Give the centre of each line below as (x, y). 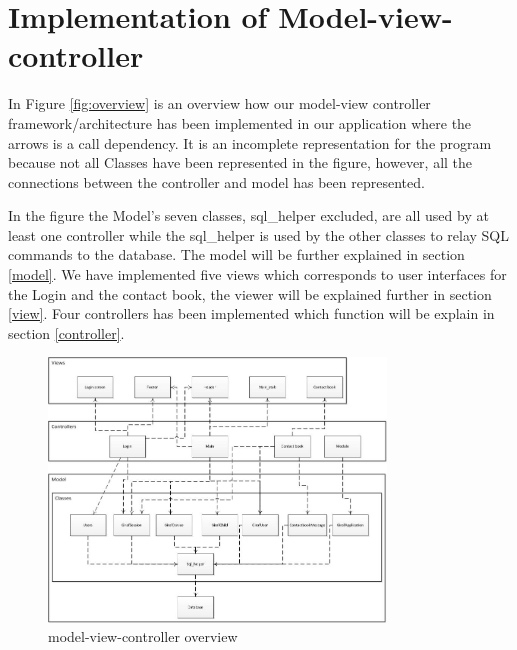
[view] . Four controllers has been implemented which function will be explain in (251, 313)
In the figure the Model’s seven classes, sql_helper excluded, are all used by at (248, 215)
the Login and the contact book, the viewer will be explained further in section (250, 293)
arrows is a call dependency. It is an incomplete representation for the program (250, 142)
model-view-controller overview (143, 636)
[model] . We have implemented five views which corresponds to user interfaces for (257, 274)
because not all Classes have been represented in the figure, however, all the (240, 162)
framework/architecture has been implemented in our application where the (240, 122)
